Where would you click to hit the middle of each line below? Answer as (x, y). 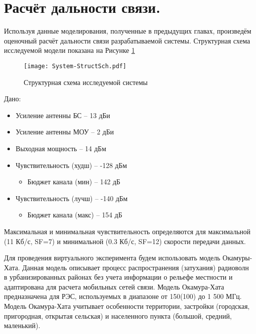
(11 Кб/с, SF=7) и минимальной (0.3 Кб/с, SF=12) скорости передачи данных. (125, 241)
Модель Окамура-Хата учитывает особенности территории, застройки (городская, (127, 306)
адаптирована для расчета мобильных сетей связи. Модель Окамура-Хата (114, 286)
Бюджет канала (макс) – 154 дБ (75, 215)
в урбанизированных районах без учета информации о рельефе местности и (118, 277)
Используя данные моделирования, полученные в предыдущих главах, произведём (128, 31)
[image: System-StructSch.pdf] (75, 66)
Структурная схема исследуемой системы (86, 82)
